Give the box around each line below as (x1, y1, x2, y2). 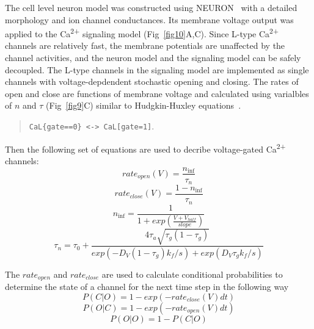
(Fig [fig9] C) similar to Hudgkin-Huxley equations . (46, 99, 241, 112)
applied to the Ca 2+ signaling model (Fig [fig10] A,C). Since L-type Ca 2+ (5, 26, 279, 40)
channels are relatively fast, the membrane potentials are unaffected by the (5, 39, 285, 52)
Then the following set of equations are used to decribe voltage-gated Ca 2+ (5, 140, 286, 155)
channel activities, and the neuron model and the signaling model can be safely (5, 51, 301, 64)
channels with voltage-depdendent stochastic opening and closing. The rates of (5, 75, 299, 88)
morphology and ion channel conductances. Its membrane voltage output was (5, 13, 294, 26)
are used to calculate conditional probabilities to (101, 267, 283, 280)
